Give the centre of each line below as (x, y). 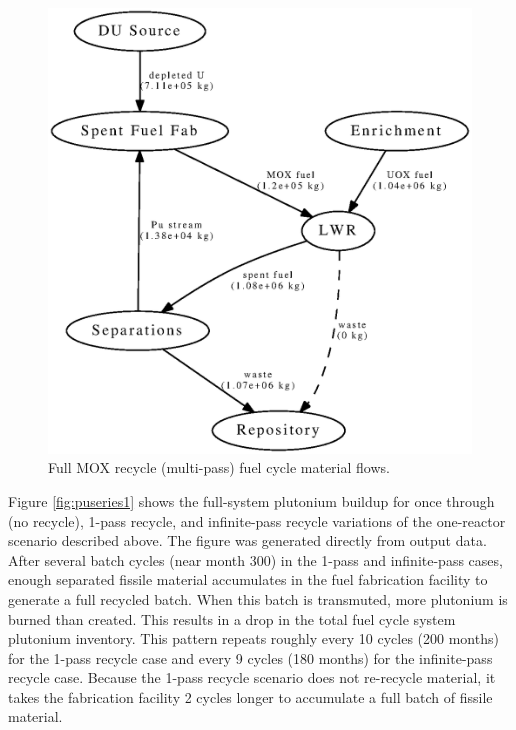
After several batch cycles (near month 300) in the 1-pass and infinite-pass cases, (255, 559)
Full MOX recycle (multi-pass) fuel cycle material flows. (219, 467)
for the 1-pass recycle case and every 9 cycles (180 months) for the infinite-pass (250, 657)
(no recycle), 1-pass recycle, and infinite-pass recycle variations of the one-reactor (257, 520)
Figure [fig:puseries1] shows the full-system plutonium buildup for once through (251, 500)
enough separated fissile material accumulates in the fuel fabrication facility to (248, 579)
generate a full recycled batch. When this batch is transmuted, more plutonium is (258, 598)
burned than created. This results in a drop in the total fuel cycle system (232, 618)
